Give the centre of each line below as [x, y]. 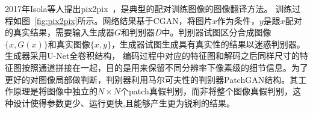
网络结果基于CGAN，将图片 [157, 20]
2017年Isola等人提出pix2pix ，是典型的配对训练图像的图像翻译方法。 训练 [149, 8]
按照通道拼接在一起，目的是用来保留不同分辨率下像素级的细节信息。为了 [165, 67]
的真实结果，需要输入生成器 [60, 32]
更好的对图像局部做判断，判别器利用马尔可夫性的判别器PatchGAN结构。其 [152, 79]
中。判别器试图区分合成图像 [216, 32]
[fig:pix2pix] [56, 20]
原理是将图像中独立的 [55, 91]
